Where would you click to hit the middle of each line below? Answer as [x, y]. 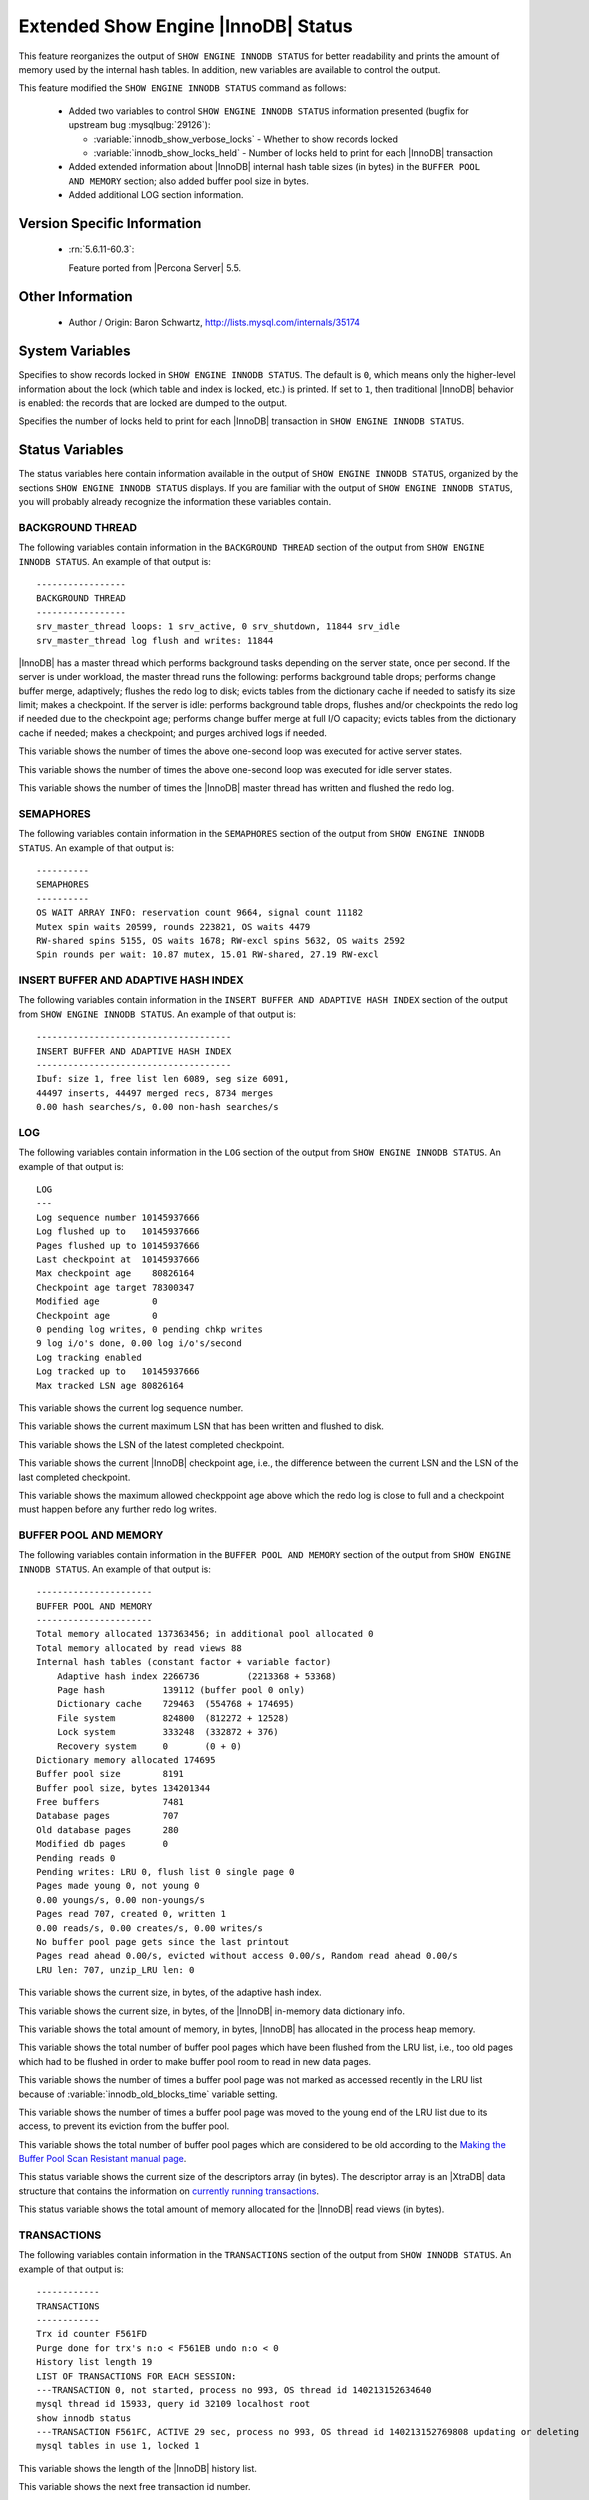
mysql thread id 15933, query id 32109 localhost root [173, 2404]
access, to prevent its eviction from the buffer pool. [124, 2126]
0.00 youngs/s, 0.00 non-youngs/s [120, 1899]
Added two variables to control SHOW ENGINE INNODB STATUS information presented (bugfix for [268, 111]
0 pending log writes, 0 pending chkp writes [150, 1329]
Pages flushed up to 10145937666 [118, 1245]
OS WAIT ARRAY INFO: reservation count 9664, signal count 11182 [200, 913]
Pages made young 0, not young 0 [118, 1886]
